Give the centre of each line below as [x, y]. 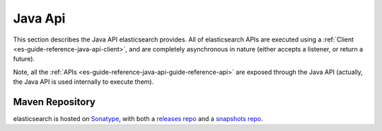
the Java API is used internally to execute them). [83, 82]
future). [24, 59]
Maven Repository [54, 102]
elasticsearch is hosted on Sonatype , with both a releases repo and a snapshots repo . [138, 119]
